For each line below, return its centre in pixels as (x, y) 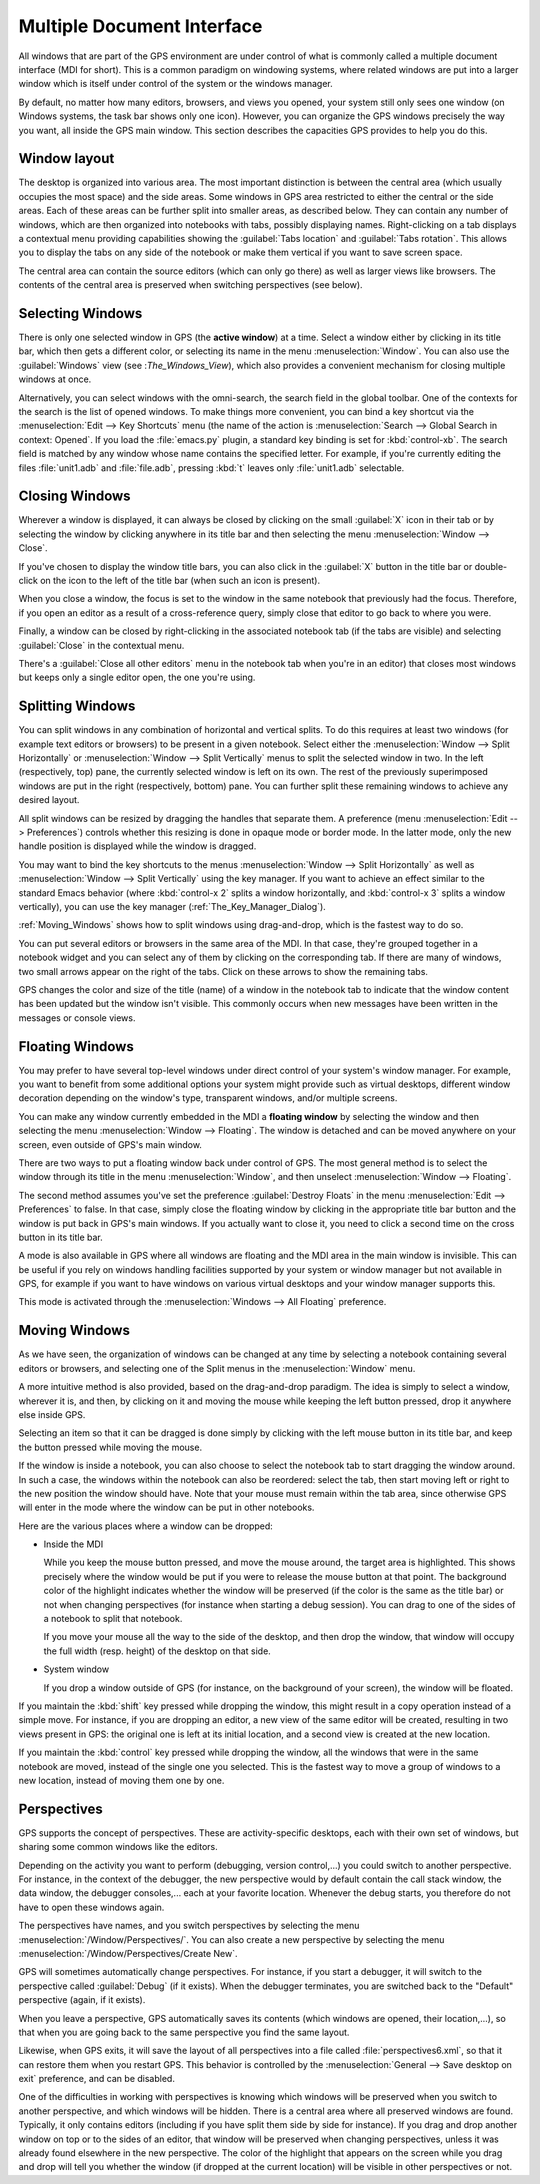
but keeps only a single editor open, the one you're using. (137, 677)
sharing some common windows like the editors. (118, 1847)
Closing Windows (74, 496)
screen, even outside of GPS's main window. (110, 1144)
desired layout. (49, 800)
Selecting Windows (80, 313)
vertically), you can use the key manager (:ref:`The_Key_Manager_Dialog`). (172, 906)
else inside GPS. (52, 1414)
